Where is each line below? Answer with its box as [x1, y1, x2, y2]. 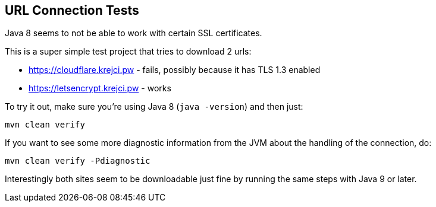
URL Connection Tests [5, 3, 139, 18]
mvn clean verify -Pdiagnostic [5, 156, 150, 166]
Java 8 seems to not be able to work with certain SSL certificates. [5, 28, 262, 39]
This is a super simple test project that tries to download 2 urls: [5, 46, 252, 57]
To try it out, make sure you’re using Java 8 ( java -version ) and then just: [5, 101, 303, 112]
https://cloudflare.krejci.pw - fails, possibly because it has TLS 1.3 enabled [29, 65, 321, 75]
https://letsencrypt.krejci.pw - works [29, 83, 171, 94]
